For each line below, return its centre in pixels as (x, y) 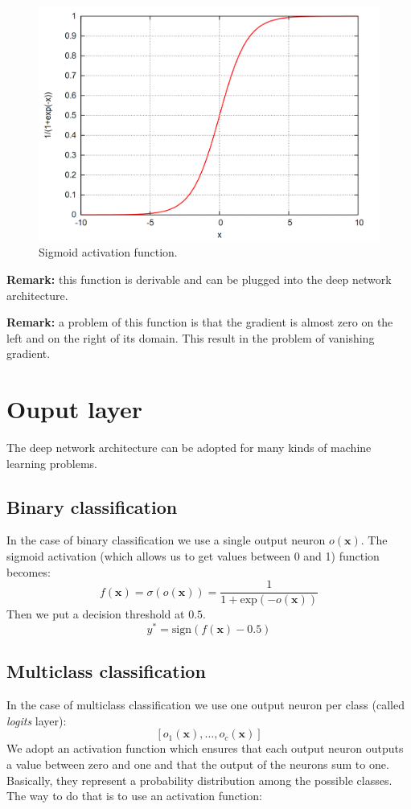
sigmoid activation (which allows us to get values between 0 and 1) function (193, 556)
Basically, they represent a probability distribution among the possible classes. (199, 780)
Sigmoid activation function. (108, 252)
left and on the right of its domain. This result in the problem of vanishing (191, 337)
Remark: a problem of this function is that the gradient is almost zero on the (200, 322)
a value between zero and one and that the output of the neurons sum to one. (198, 764)
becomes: (29, 571)
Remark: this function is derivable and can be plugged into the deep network (199, 279)
